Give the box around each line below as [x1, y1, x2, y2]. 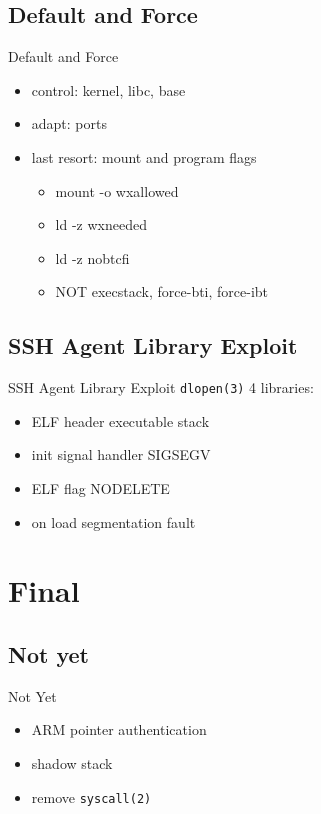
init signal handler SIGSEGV [31, 444, 211, 465]
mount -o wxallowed [55, 180, 179, 201]
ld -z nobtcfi [55, 247, 130, 268]
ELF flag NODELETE [31, 478, 170, 498]
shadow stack [31, 752, 113, 773]
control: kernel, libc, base [31, 79, 186, 100]
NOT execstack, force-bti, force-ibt [55, 281, 269, 302]
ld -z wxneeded [55, 214, 147, 235]
